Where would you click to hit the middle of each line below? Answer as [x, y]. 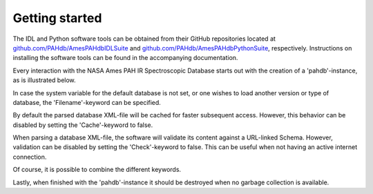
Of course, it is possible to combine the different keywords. [97, 170]
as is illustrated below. [44, 80]
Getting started [57, 18]
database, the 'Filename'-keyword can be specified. [87, 102]
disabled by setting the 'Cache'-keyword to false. [83, 125]
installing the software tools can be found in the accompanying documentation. [125, 58]
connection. [30, 157]
